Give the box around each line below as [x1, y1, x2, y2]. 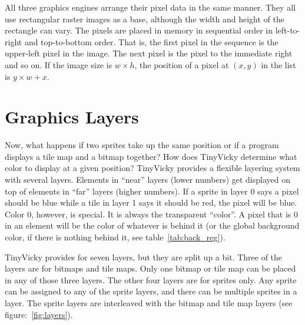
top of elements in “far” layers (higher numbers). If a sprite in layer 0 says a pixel [5, 185, 299, 197]
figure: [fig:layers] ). [5, 308, 73, 320]
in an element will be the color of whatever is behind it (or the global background [5, 219, 300, 232]
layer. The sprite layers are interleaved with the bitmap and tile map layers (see [5, 297, 293, 309]
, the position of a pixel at [134, 58, 229, 71]
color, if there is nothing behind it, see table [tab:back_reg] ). [5, 231, 226, 243]
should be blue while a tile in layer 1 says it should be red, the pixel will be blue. [5, 196, 297, 209]
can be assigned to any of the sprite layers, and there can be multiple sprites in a [5, 285, 297, 297]
